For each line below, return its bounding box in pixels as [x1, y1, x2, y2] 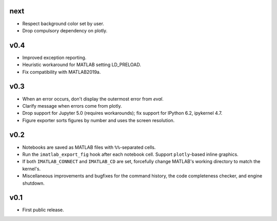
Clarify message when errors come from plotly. [22, 103, 123, 109]
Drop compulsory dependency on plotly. [22, 27, 108, 33]
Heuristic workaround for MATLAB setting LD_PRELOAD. [22, 62, 141, 68]
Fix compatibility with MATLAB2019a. [22, 69, 101, 75]
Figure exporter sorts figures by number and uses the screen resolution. [22, 117, 175, 123]
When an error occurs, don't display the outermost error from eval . [22, 95, 164, 102]
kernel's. [22, 166, 41, 172]
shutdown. [22, 180, 45, 186]
